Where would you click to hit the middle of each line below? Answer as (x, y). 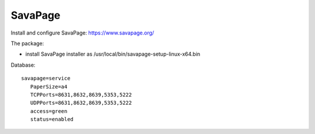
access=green (49, 111)
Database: (23, 65)
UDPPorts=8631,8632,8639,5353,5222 (81, 103)
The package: (27, 43)
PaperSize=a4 (49, 87)
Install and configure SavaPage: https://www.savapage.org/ (83, 33)
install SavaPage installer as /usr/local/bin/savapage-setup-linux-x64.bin (113, 54)
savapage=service (46, 78)
